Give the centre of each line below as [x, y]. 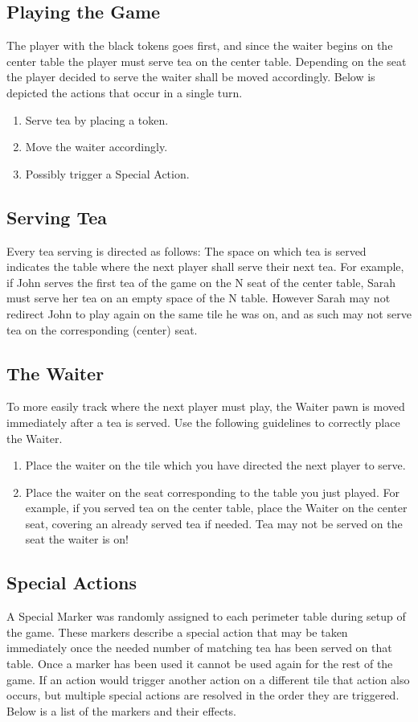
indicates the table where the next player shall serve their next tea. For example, [205, 267]
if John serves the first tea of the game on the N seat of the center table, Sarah [201, 282]
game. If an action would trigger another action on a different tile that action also [208, 679]
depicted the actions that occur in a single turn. [125, 92]
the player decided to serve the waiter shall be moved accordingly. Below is [191, 77]
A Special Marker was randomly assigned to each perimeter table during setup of [206, 616]
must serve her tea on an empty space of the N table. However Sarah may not [199, 298]
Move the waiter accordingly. [96, 147]
